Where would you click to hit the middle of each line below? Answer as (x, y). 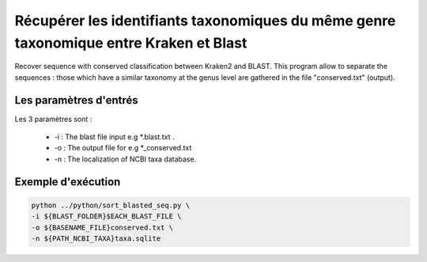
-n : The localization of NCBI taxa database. (125, 159)
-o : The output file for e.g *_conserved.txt (123, 148)
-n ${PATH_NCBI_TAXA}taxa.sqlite (96, 238)
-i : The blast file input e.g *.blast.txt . (114, 137)
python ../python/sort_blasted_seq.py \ (110, 205)
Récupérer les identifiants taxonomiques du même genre (205, 21)
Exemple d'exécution (68, 182)
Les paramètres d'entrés (76, 100)
